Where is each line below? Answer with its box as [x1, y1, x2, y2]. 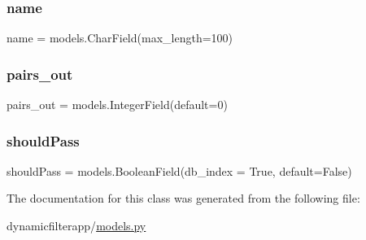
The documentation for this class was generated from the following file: [7, 190, 360, 207]
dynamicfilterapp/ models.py [7, 217, 146, 234]
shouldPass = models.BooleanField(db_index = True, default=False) [7, 162, 352, 179]
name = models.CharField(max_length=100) [7, 29, 233, 46]
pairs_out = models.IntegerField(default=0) [7, 96, 228, 113]
